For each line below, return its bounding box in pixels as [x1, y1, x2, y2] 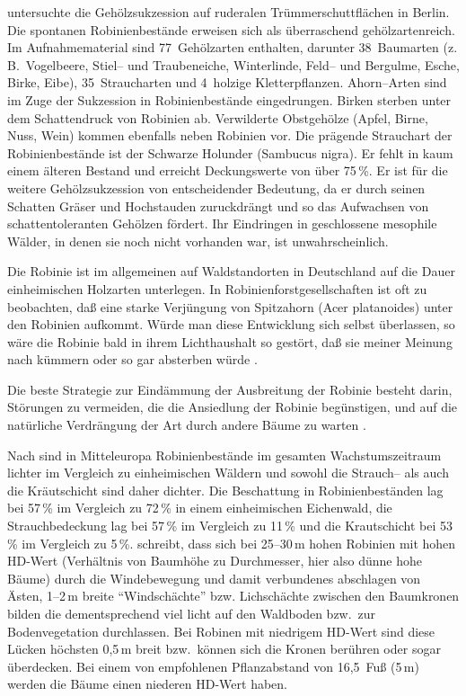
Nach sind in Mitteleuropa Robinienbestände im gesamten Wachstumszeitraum [7, 445, 442, 464]
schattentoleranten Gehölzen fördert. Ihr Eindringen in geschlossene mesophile [7, 214, 437, 233]
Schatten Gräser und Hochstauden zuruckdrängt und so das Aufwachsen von [7, 196, 429, 215]
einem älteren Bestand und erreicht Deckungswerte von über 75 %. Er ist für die [7, 161, 448, 180]
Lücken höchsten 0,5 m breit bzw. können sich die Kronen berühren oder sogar [7, 639, 441, 658]
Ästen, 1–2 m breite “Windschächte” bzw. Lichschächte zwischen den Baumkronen [7, 586, 460, 605]
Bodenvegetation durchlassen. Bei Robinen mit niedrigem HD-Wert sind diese [7, 621, 435, 640]
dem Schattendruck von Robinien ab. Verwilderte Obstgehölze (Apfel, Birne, [7, 108, 428, 127]
